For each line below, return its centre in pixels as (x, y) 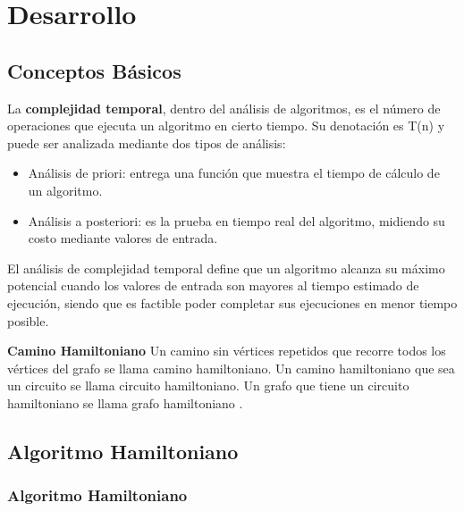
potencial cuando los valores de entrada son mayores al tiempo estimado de (213, 285)
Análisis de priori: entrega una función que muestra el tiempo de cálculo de (234, 173)
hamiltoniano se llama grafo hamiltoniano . (125, 402)
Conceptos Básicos (94, 70)
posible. (28, 320)
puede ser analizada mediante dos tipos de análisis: (147, 142)
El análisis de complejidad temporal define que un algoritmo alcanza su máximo (226, 268)
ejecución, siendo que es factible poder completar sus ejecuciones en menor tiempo (232, 302)
